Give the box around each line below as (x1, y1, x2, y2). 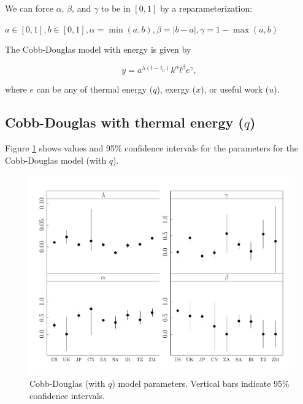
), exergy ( (156, 83, 196, 96)
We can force (5, 2, 53, 14)
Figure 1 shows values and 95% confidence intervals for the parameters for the (5, 142, 298, 154)
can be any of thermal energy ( (36, 83, 153, 96)
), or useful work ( (201, 83, 269, 96)
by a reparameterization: (159, 2, 253, 14)
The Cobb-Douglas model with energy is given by (5, 43, 191, 56)
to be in (101, 2, 131, 14)
